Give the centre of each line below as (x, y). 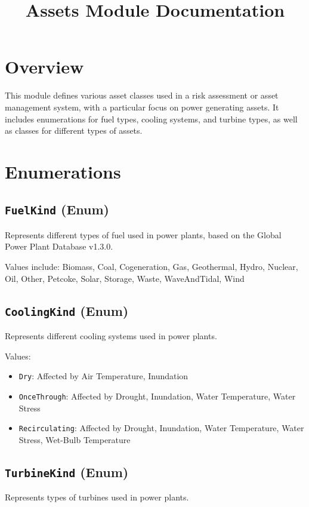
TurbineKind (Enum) (67, 471)
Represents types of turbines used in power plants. (97, 497)
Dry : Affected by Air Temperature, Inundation (103, 376)
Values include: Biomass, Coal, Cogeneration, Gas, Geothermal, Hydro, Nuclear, (152, 267)
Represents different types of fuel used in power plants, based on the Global (143, 234)
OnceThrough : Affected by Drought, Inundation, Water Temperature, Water (157, 396)
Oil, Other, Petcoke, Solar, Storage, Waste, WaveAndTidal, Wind (125, 278)
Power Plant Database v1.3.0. (59, 246)
